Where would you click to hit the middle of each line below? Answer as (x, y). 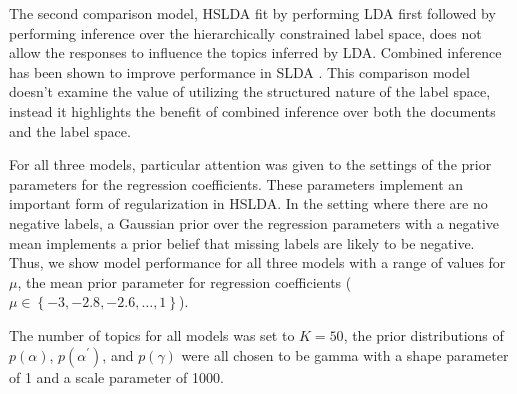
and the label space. (70, 130)
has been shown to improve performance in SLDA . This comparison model (239, 71)
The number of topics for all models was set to (152, 334)
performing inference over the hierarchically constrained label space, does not (245, 32)
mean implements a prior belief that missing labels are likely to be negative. (242, 242)
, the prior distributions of (423, 334)
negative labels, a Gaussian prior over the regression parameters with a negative (254, 222)
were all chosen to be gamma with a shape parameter (345, 354)
